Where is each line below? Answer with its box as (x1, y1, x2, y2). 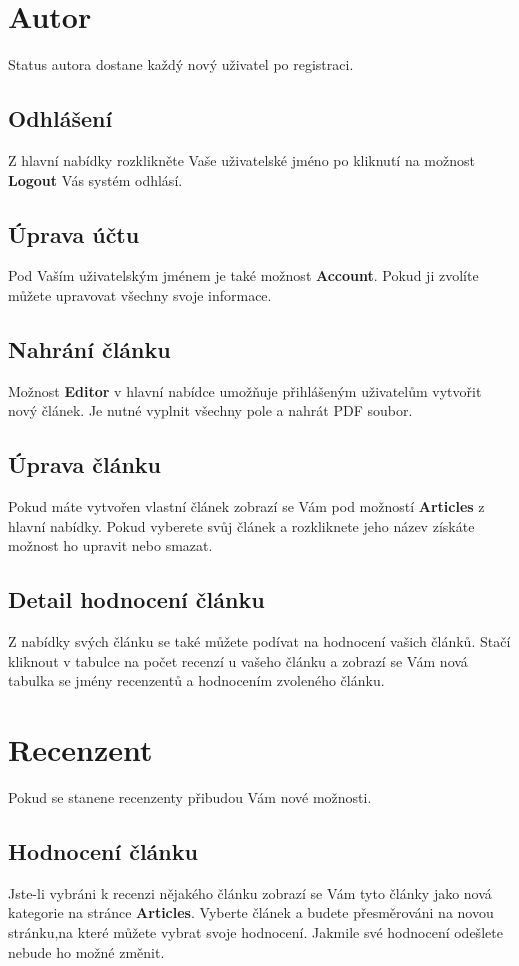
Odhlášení (8, 103, 113, 134)
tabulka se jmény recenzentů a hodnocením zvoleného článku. (8, 670, 385, 691)
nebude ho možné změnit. (8, 941, 165, 962)
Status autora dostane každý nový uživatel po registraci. (8, 54, 354, 75)
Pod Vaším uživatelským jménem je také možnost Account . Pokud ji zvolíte (8, 265, 479, 286)
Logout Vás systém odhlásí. (8, 169, 183, 190)
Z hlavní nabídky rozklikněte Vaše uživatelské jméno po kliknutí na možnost (8, 149, 475, 170)
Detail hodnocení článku (8, 584, 265, 615)
